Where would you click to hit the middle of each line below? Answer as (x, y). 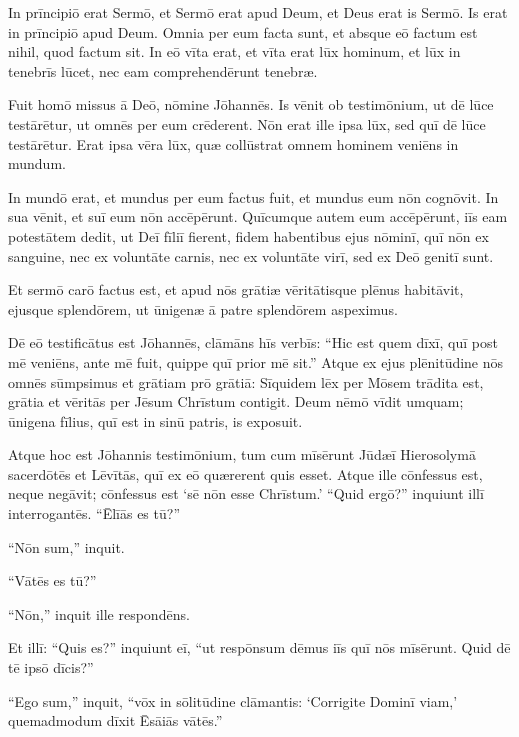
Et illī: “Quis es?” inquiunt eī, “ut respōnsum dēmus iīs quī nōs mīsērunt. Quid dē (259, 647)
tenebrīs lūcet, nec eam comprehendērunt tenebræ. (163, 70)
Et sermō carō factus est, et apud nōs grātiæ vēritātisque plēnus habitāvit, (236, 289)
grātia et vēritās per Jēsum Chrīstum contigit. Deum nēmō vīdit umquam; (236, 401)
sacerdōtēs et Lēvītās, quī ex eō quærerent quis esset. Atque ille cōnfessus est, (245, 473)
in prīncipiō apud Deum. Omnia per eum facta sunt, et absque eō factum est (243, 31)
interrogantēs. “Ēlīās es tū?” (94, 513)
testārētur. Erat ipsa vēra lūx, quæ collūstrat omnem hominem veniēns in (233, 143)
